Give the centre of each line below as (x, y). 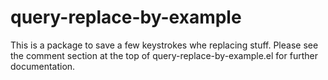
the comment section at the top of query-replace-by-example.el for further (164, 55)
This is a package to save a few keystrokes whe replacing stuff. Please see (164, 45)
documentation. (43, 66)
